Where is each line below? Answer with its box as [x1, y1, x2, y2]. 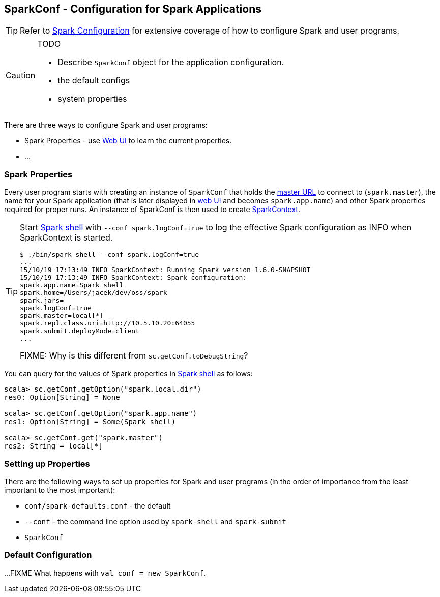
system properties [57, 94, 127, 104]
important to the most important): [4, 485, 115, 494]
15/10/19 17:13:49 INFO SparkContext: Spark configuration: [20, 274, 247, 282]
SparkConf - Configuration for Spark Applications [4, 3, 261, 15]
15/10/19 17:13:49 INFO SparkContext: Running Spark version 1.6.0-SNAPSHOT [20, 266, 311, 274]
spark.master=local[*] [20, 312, 104, 320]
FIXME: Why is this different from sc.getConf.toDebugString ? [20, 350, 248, 361]
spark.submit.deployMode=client [20, 327, 139, 335]
